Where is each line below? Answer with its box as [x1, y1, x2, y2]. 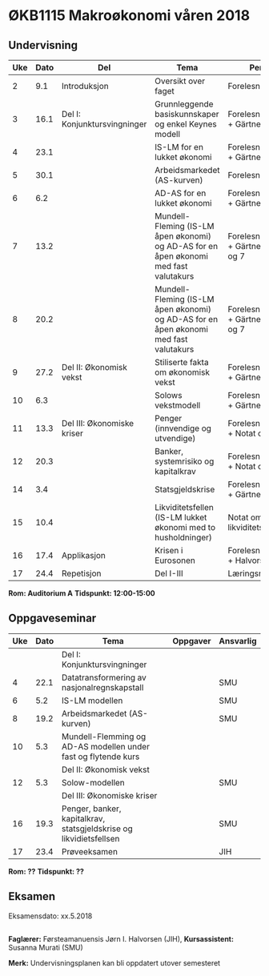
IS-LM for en [155, 142, 204, 152]
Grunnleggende [155, 98, 214, 110]
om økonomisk [155, 367, 211, 378]
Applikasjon [61, 550, 106, 560]
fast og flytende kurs [61, 751, 140, 762]
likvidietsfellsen [61, 833, 120, 844]
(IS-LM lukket [155, 512, 207, 523]
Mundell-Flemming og [61, 731, 147, 742]
